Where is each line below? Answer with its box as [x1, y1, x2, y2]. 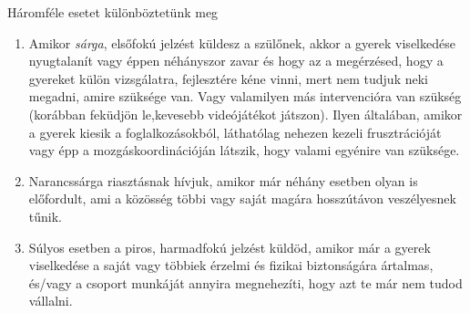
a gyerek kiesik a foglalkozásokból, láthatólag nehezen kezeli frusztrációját [28, 122, 442, 141]
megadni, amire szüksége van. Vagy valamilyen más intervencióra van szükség [28, 87, 462, 106]
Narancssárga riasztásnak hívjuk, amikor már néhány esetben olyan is [28, 171, 418, 190]
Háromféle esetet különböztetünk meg [7, 3, 219, 21]
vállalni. [28, 291, 73, 310]
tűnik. [28, 206, 62, 225]
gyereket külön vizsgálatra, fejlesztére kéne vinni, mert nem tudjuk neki [28, 68, 428, 88]
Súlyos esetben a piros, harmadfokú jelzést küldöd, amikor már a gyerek [28, 237, 431, 256]
